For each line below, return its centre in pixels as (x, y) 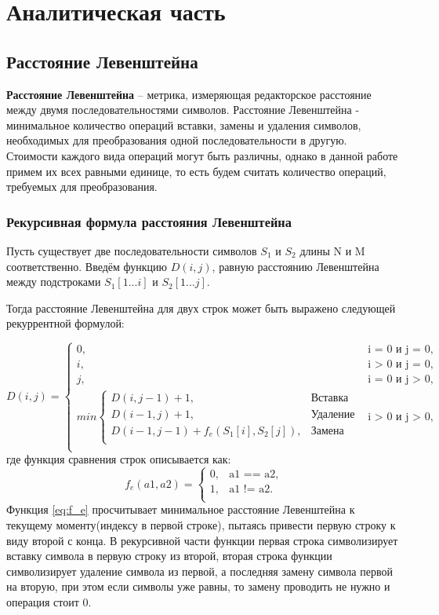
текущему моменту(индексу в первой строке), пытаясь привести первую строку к (201, 524)
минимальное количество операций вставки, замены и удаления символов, (184, 124)
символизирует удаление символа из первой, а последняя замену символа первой (200, 571)
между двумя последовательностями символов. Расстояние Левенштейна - (183, 110)
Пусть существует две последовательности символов (132, 250)
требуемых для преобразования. (82, 187)
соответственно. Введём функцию (87, 266)
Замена (327, 431)
